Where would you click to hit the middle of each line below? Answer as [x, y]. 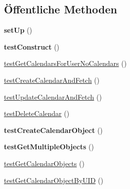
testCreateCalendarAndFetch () [52, 80]
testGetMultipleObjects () [49, 147]
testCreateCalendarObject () [53, 130]
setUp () [18, 30]
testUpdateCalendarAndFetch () [53, 96]
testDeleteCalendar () [37, 113]
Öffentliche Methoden [61, 9]
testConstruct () [32, 46]
